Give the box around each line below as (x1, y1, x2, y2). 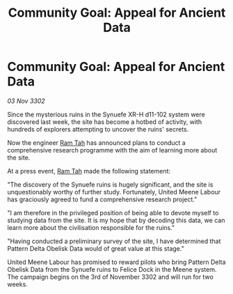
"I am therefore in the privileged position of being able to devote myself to (7, 208, 219, 217)
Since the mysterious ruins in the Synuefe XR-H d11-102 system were (7, 110, 205, 118)
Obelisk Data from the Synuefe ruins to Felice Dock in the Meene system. (7, 265, 217, 273)
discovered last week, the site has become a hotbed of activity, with (7, 117, 202, 126)
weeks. (7, 280, 28, 288)
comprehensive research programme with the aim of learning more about (7, 146, 218, 154)
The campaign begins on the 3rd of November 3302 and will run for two (7, 272, 214, 281)
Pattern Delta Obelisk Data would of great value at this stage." (7, 244, 184, 252)
